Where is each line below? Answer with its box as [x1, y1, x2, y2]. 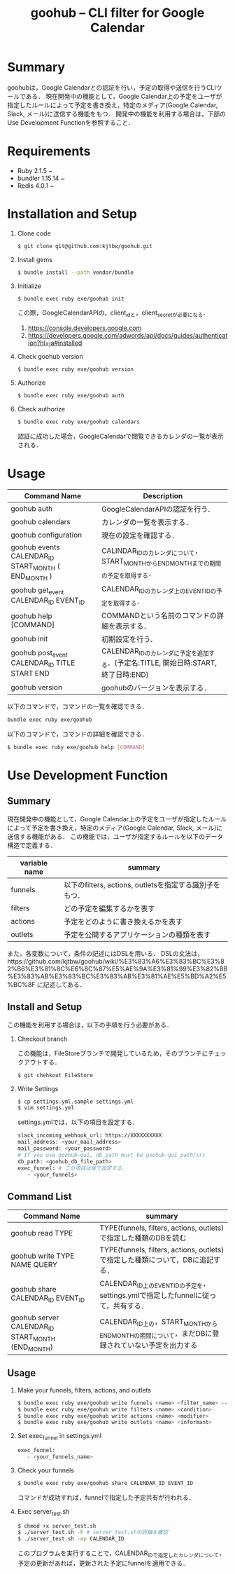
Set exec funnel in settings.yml [17, 1432, 101, 1442]
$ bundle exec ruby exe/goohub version [17, 366, 134, 373]
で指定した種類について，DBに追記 [99, 1255, 214, 1265]
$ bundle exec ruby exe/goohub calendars [17, 418, 141, 425]
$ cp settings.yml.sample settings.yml [17, 1098, 134, 1105]
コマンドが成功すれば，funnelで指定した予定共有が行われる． [17, 1493, 195, 1501]
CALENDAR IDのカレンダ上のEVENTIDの [101, 584, 217, 595]
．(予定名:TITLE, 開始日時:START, [107, 657, 218, 667]
